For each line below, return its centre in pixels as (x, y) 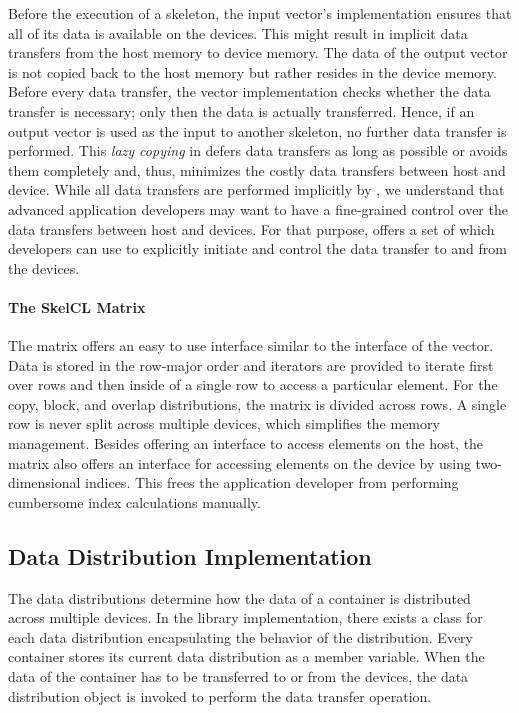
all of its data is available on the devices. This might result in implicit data (238, 32)
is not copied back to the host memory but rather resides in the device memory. (252, 71)
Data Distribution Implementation (190, 555)
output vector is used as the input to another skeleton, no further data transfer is (257, 130)
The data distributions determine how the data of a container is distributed (239, 597)
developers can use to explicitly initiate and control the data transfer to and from (257, 248)
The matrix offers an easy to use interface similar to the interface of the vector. (251, 345)
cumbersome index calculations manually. (134, 501)
